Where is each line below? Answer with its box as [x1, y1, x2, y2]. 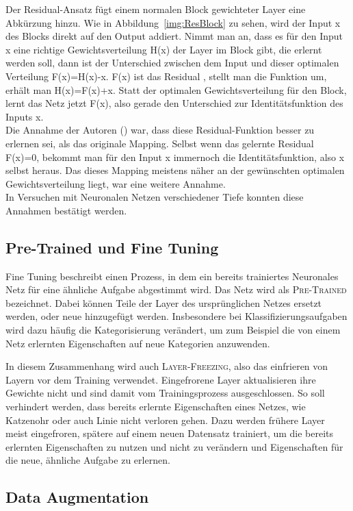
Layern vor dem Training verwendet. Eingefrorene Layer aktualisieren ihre [5, 372, 316, 386]
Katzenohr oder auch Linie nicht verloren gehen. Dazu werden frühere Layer [5, 412, 325, 427]
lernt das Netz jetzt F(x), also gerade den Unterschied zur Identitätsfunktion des [5, 96, 343, 110]
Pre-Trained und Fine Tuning [5, 236, 219, 258]
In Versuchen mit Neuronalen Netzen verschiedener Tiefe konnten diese [5, 190, 304, 204]
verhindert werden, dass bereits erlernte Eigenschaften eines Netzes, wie [5, 399, 306, 414]
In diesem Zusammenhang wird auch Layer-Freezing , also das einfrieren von [5, 359, 328, 373]
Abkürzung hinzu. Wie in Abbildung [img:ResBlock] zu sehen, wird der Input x [5, 15, 341, 29]
